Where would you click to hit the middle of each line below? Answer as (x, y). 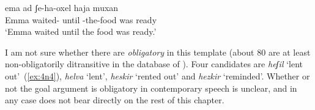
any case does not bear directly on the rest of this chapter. (115, 100)
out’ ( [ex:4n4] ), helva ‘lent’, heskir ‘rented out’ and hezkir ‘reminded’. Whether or (157, 75)
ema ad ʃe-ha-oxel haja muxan (62, 7)
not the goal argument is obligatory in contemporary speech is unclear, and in (151, 88)
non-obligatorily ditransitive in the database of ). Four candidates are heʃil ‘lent (154, 64)
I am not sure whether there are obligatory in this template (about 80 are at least (158, 52)
